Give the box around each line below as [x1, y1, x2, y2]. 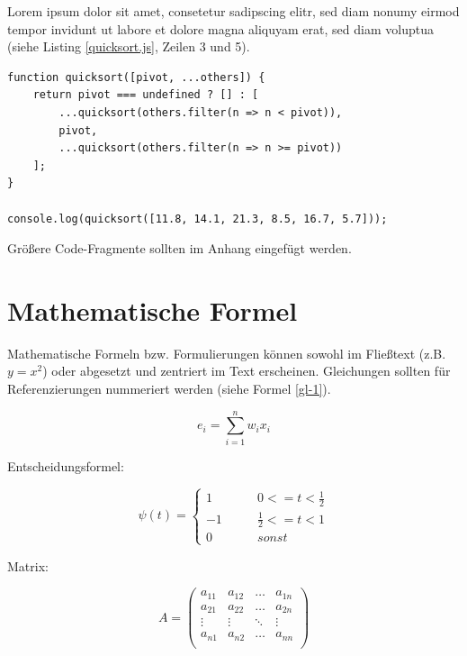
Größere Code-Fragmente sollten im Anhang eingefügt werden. [7, 239, 352, 258]
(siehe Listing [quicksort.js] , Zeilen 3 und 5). [7, 37, 250, 56]
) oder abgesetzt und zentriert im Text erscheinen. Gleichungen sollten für [42, 361, 451, 380]
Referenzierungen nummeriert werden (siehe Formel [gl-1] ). [7, 379, 331, 398]
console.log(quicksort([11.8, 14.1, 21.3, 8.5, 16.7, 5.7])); [7, 212, 388, 225]
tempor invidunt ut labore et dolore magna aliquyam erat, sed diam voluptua [7, 19, 434, 38]
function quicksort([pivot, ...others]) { [7, 70, 265, 84]
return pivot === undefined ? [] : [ [32, 88, 259, 102]
